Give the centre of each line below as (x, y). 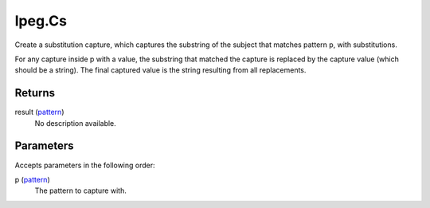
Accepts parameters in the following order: (85, 165)
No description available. (76, 123)
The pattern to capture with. (80, 190)
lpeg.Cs (41, 21)
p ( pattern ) (33, 179)
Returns (35, 93)
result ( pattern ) (39, 112)
